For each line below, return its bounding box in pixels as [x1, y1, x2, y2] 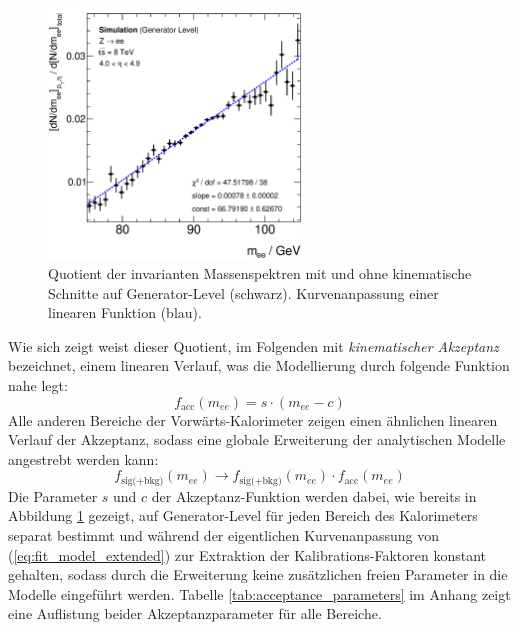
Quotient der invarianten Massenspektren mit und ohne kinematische [48, 263, 472, 283]
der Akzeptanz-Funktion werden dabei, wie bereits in [151, 485, 477, 506]
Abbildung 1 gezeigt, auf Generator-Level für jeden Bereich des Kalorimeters [8, 505, 478, 526]
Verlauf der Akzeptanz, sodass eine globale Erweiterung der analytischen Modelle [8, 429, 506, 450]
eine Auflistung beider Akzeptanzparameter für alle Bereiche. [8, 603, 382, 624]
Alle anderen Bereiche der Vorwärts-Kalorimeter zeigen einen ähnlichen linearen [8, 409, 498, 430]
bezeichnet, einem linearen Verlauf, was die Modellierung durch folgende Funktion [8, 355, 510, 376]
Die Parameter [8, 485, 98, 506]
